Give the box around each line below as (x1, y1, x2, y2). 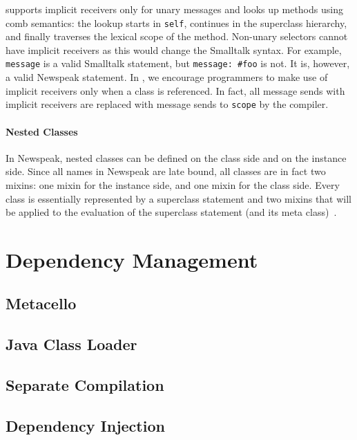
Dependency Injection (6, 414, 165, 436)
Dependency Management (6, 245, 258, 273)
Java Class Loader (6, 333, 137, 355)
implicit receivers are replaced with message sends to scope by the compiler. (6, 97, 329, 111)
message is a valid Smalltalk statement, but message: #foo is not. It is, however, (6, 56, 350, 71)
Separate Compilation (6, 374, 164, 396)
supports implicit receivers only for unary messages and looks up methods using (6, 2, 343, 16)
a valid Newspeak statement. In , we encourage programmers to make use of (6, 70, 328, 84)
